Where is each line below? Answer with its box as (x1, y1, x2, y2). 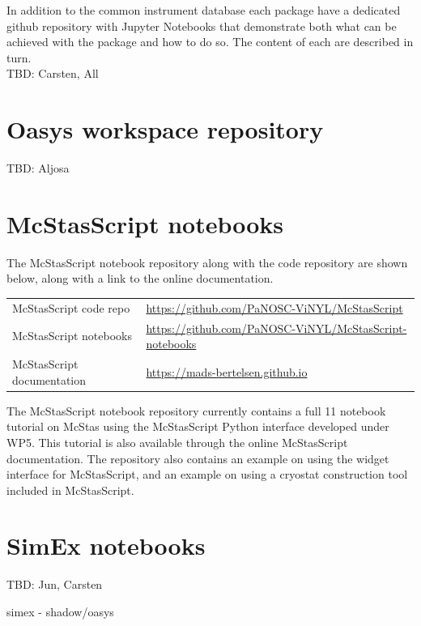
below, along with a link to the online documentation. (6, 270, 274, 287)
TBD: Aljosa (6, 160, 70, 177)
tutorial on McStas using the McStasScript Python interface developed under (6, 418, 389, 435)
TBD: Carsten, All (6, 65, 99, 82)
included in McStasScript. (6, 481, 134, 498)
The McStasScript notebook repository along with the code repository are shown (6, 253, 408, 270)
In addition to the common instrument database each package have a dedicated (6, 2, 401, 18)
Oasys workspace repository (6, 113, 324, 146)
